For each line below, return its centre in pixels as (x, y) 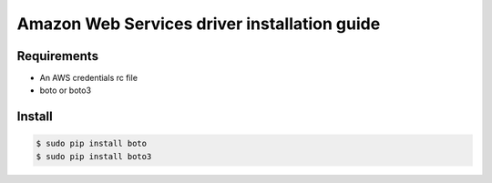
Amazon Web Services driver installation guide (199, 24)
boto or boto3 (65, 90)
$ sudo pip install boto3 (94, 156)
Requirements (58, 56)
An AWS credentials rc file (89, 78)
